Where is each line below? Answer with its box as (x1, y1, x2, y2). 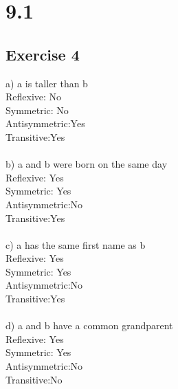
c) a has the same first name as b (5, 237, 146, 252)
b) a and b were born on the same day (5, 157, 168, 171)
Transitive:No (5, 372, 63, 386)
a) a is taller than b (5, 76, 88, 90)
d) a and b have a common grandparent (5, 318, 173, 333)
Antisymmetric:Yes (5, 116, 85, 131)
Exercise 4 (5, 43, 80, 65)
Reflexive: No (5, 89, 62, 104)
